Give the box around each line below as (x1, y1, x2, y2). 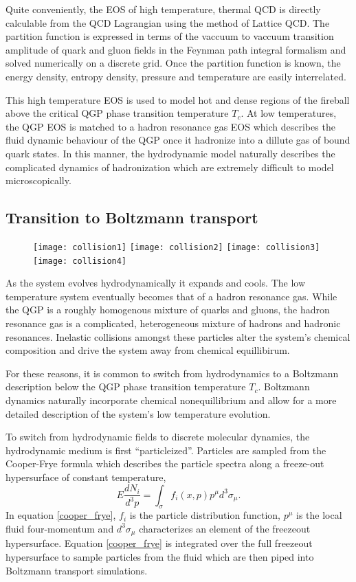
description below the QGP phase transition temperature (5, 379, 246, 394)
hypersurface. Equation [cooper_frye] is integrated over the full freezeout (5, 536, 313, 550)
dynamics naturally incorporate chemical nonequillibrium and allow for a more (5, 392, 337, 407)
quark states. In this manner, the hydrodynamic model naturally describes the (5, 146, 335, 160)
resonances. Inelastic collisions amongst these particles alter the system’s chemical (5, 329, 351, 344)
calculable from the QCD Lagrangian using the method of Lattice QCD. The (5, 15, 330, 30)
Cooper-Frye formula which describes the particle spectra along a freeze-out (5, 456, 324, 471)
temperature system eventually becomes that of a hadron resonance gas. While (5, 289, 337, 303)
